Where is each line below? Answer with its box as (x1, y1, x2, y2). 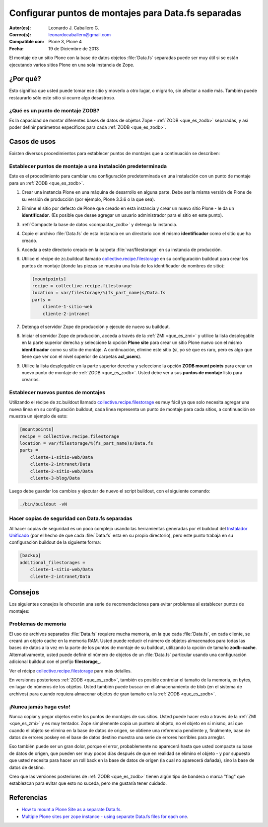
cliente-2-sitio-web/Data (30, 468, 93, 474)
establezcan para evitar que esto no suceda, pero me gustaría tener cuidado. (9, 780, 167, 786)
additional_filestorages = (19, 560, 85, 565)
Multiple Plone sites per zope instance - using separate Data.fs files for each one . (21, 813, 189, 820)
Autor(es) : (9, 25, 31, 31)
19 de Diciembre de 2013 (48, 45, 99, 52)
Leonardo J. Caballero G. (48, 25, 99, 31)
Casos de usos (9, 137, 56, 146)
